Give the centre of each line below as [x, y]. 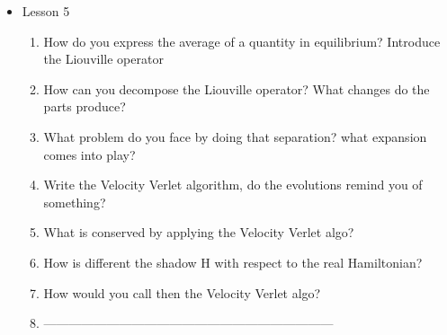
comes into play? [89, 154]
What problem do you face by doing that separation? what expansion [235, 136]
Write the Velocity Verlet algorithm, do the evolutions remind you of [233, 185]
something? [75, 202]
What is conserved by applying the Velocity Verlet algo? [199, 232]
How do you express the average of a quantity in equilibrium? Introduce [242, 41]
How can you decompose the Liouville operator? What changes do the [237, 88]
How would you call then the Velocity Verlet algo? [182, 292]
